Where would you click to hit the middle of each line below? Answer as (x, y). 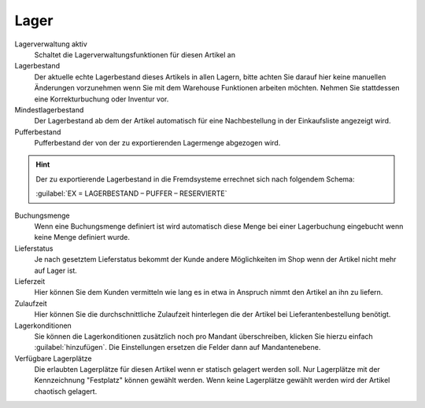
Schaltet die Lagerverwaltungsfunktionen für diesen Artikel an (135, 54)
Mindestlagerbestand (49, 109)
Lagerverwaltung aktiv (51, 44)
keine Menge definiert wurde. (82, 237)
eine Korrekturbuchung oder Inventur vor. (102, 99)
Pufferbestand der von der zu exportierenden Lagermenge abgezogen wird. (157, 143)
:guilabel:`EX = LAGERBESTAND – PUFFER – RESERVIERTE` (131, 193)
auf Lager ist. (56, 270)
